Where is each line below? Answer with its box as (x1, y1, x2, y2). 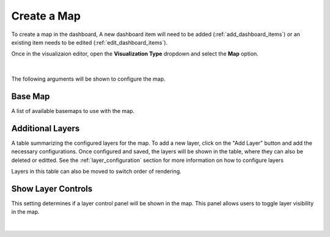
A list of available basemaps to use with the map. (11, 108, 134, 115)
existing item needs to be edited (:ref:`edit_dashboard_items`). (11, 38, 168, 46)
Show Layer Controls (11, 183, 93, 194)
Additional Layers (11, 123, 80, 134)
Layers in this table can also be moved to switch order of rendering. (11, 168, 182, 175)
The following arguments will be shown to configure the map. (11, 75, 166, 82)
